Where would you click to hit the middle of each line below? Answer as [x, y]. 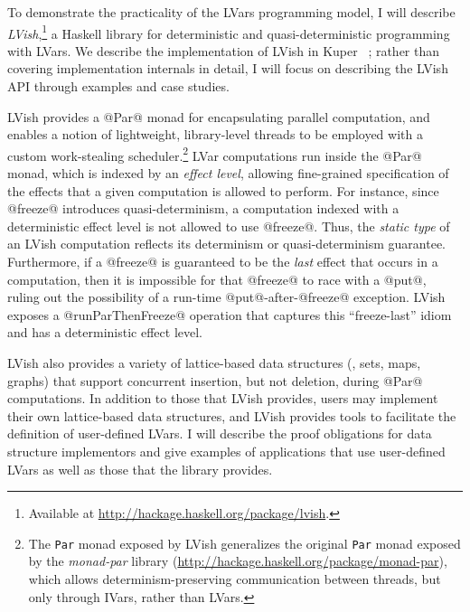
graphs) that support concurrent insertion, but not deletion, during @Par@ [215, 380]
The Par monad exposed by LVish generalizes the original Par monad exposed [244, 543]
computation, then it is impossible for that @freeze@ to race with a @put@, [217, 279]
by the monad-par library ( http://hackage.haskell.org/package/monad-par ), [238, 561]
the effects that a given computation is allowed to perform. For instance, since [223, 190]
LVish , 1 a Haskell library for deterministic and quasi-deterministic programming [229, 32]
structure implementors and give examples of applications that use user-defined [226, 451]
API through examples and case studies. [118, 86]
